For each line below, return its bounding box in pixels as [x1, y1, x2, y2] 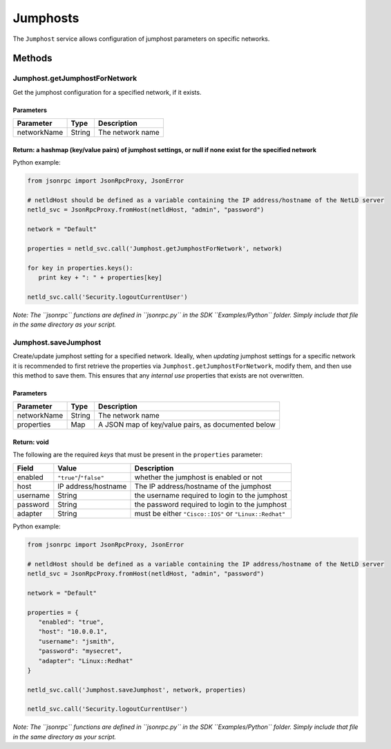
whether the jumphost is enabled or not [134, 472, 263, 482]
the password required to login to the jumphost [134, 499, 287, 509]
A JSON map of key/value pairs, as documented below [97, 420, 276, 429]
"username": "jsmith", [38, 637, 115, 645]
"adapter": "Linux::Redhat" [38, 657, 134, 665]
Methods [12, 53, 53, 64]
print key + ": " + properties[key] [38, 273, 162, 281]
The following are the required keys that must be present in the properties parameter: [12, 450, 263, 459]
